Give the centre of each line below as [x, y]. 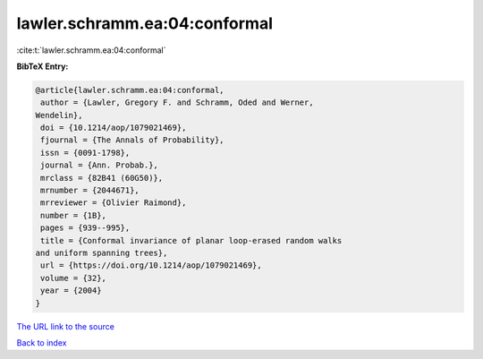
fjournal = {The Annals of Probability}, [132, 140]
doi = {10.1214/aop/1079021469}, [114, 128]
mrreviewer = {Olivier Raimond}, [114, 203]
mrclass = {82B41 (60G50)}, [102, 178]
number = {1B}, [74, 215]
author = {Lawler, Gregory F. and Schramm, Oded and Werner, [177, 103]
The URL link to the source [66, 326]
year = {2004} [71, 291]
